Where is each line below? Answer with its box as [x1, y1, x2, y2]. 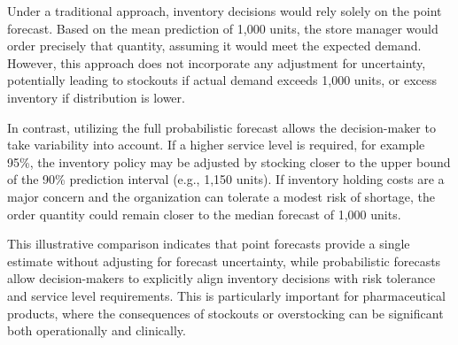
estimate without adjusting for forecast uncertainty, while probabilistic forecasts [7, 251, 441, 270]
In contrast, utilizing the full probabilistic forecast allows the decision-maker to [7, 118, 436, 136]
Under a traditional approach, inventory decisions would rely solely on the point [7, 2, 442, 19]
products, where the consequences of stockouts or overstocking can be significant [7, 303, 444, 322]
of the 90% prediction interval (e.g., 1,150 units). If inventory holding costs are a [7, 170, 445, 188]
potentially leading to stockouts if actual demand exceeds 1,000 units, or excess [7, 71, 438, 89]
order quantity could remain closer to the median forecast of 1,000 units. [7, 204, 401, 223]
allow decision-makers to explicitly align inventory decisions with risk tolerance [7, 269, 436, 287]
